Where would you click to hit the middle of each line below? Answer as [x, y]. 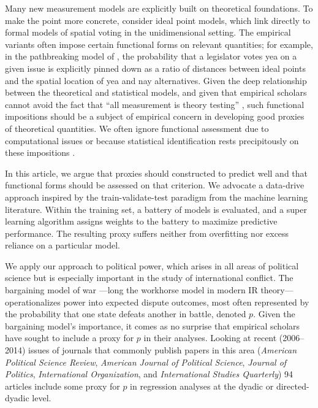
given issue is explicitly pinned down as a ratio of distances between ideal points [155, 68]
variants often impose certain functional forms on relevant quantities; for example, [159, 44]
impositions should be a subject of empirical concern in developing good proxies [155, 116]
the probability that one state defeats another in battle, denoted [126, 314]
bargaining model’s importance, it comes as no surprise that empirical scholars [153, 325]
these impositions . [40, 152]
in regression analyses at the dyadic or [202, 386]
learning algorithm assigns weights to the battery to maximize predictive [141, 221]
